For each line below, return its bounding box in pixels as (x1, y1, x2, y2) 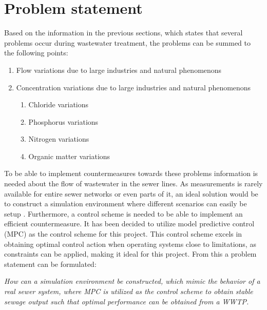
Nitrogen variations (28, 133, 89, 144)
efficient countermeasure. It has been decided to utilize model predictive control (4, 218, 255, 229)
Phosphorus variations (28, 116, 99, 127)
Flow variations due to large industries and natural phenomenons (16, 64, 222, 75)
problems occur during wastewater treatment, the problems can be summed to (4, 37, 251, 48)
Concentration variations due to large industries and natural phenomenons (16, 82, 251, 92)
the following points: (4, 47, 68, 58)
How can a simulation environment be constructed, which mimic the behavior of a (4, 276, 260, 286)
